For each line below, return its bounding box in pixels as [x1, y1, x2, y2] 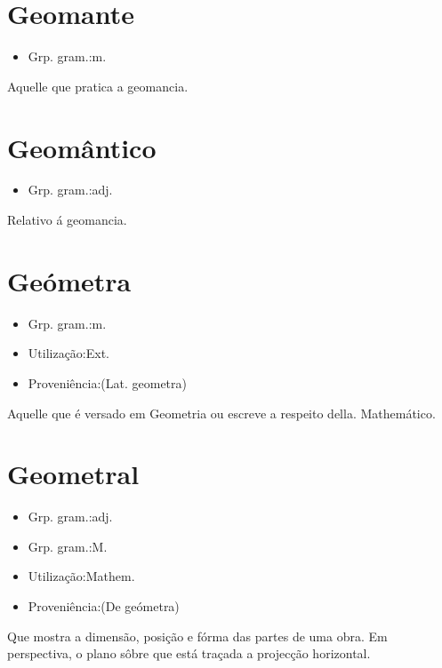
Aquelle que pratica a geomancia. [7, 76, 189, 95]
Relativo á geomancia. [7, 211, 127, 229]
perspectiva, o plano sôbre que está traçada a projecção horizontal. [7, 644, 371, 663]
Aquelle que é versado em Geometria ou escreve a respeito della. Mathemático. [7, 403, 436, 422]
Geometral [7, 456, 140, 492]
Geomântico [7, 129, 157, 165]
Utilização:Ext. [28, 344, 110, 362]
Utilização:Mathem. [28, 567, 135, 585]
